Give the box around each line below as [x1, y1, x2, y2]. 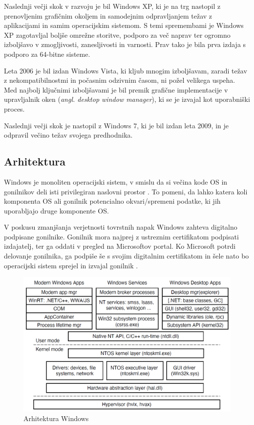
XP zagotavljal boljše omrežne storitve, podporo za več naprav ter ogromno [4, 29, 231, 40]
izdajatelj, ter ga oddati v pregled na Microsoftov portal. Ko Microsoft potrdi [4, 241, 236, 251]
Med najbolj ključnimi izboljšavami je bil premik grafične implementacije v [4, 84, 228, 94]
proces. [4, 103, 25, 114]
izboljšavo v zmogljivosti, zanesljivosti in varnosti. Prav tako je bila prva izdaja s [4, 39, 246, 49]
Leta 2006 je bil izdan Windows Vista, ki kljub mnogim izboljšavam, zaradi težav [4, 65, 247, 75]
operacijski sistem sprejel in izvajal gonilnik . [4, 260, 138, 270]
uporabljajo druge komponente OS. [4, 205, 109, 215]
